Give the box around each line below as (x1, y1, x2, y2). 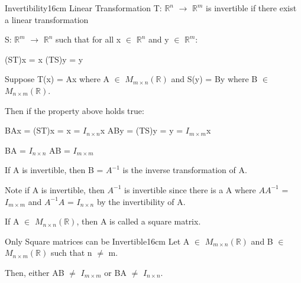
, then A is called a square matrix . (76, 215, 201, 227)
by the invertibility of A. (96, 195, 186, 207)
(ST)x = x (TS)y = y (5, 53, 83, 65)
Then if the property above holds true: (5, 104, 144, 116)
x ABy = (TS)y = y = (100, 124, 183, 136)
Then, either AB (5, 266, 64, 278)
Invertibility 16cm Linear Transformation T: (5, 2, 162, 14)
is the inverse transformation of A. (122, 164, 247, 176)
